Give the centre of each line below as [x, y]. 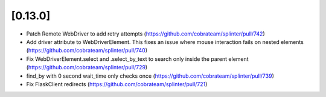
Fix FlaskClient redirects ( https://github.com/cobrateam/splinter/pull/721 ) [117, 84]
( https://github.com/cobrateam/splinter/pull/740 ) [87, 51]
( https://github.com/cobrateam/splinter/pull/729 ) [87, 67]
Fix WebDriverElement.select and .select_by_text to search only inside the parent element [137, 59]
